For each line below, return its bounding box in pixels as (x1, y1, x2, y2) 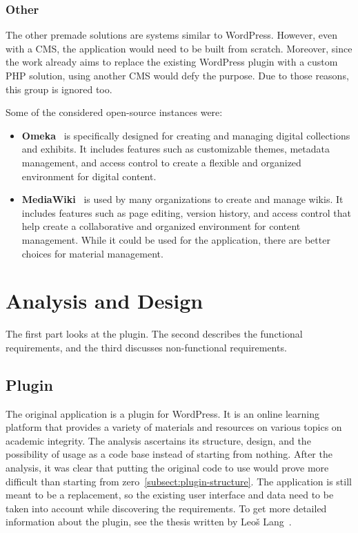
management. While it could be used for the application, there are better (21, 232, 330, 246)
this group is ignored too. (6, 81, 112, 96)
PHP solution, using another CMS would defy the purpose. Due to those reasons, (6, 68, 349, 82)
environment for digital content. (21, 168, 157, 183)
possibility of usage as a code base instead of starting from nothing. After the (6, 447, 332, 461)
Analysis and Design (6, 287, 203, 315)
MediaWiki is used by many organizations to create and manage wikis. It (21, 192, 344, 206)
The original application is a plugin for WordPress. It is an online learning (6, 406, 319, 420)
